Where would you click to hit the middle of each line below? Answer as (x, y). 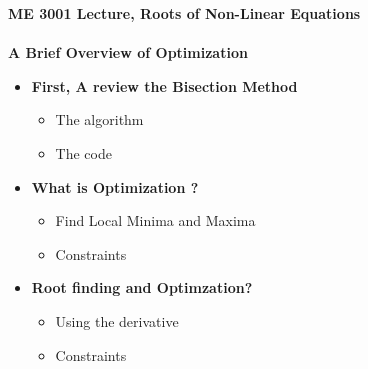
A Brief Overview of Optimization (128, 52)
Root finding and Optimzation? (142, 287)
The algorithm (99, 119)
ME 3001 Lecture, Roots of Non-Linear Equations (184, 13)
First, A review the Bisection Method (164, 85)
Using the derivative (117, 320)
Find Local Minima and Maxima (155, 220)
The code (83, 152)
